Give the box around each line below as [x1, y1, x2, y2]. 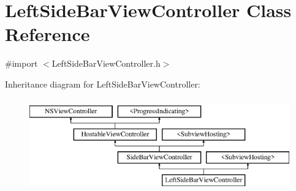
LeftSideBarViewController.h [51, 57, 161, 70]
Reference [5, 21, 90, 47]
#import [5, 57, 38, 70]
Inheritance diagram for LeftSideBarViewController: [5, 77, 200, 90]
